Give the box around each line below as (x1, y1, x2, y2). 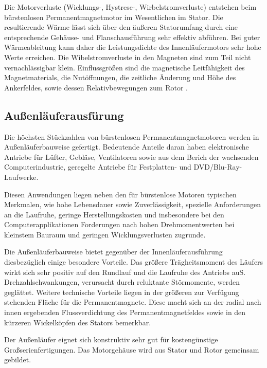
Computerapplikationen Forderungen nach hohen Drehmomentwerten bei (4, 219, 235, 230)
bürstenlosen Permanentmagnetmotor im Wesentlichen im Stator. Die (4, 11, 223, 22)
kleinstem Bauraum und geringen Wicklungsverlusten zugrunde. (4, 229, 206, 240)
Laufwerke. (4, 171, 39, 182)
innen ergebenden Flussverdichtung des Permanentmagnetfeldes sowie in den (4, 307, 246, 318)
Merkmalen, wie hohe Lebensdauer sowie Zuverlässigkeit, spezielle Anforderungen (4, 199, 261, 210)
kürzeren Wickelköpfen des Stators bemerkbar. (4, 317, 151, 327)
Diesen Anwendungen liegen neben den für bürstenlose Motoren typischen (4, 189, 237, 199)
